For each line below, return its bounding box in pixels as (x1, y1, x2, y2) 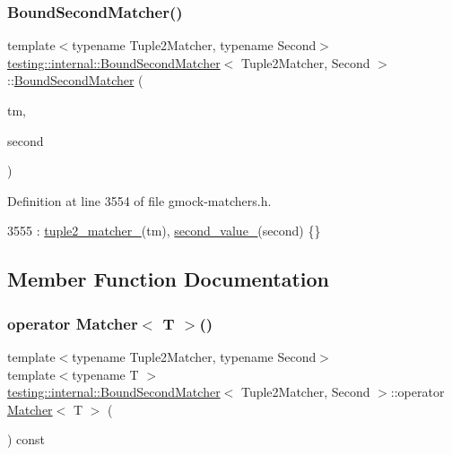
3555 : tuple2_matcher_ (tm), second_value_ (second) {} (7, 221, 321, 240)
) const (7, 430, 46, 449)
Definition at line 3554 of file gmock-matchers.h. (7, 191, 272, 210)
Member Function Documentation (7, 265, 330, 293)
